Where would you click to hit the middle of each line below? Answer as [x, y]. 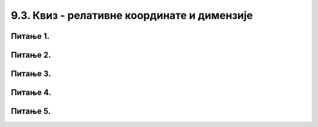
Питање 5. [31, 111]
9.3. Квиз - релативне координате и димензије [132, 15]
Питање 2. [31, 55]
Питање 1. [30, 36]
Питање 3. [31, 74]
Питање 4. [31, 93]
